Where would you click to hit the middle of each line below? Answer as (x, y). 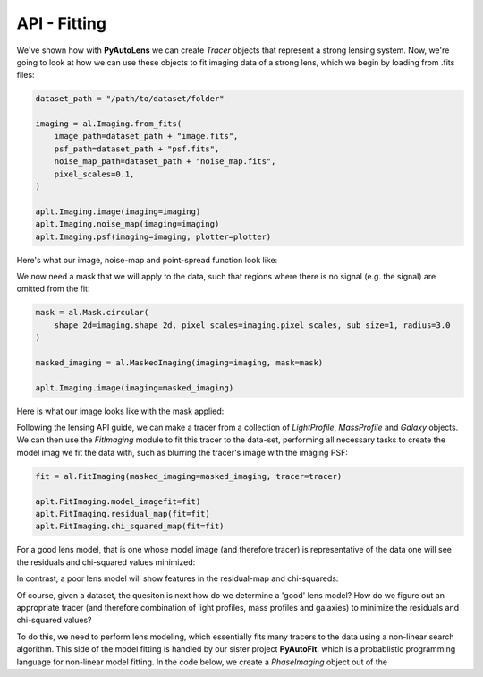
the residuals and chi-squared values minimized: (106, 562)
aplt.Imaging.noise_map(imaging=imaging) (127, 224)
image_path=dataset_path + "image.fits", (146, 136)
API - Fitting (62, 23)
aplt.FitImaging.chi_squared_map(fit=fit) (130, 527)
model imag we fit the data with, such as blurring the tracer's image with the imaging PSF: (182, 452)
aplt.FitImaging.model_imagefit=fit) (118, 501)
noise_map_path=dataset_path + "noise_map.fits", (165, 162)
